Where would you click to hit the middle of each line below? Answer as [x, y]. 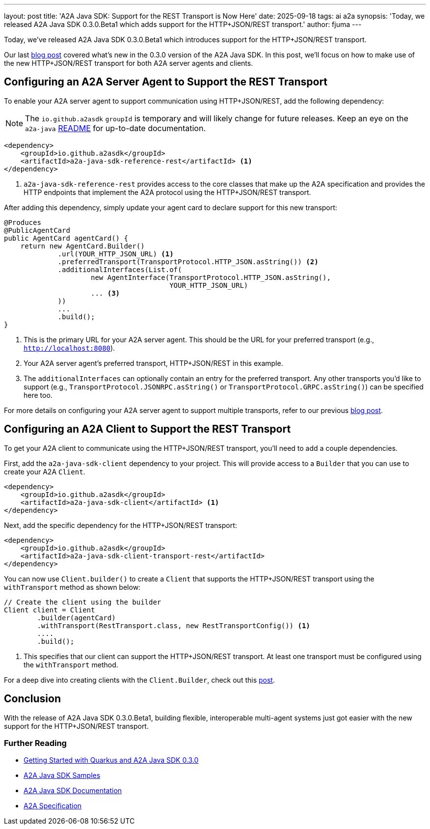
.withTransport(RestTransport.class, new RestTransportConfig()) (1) [174, 625]
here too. [38, 395]
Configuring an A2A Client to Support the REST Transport [148, 429]
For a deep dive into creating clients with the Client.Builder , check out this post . [139, 680]
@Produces [23, 222]
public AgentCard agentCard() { [66, 238]
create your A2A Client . [45, 471]
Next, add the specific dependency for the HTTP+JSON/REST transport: [121, 525]
